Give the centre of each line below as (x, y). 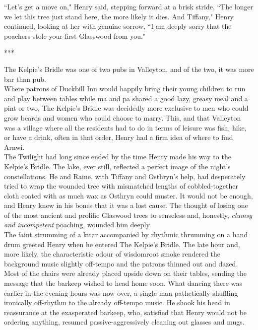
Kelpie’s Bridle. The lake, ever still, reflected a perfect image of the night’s (117, 166)
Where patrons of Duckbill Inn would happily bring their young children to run (125, 89)
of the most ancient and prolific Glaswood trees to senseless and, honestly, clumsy (128, 215)
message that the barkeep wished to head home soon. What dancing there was (123, 283)
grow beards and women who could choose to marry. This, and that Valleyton (123, 117)
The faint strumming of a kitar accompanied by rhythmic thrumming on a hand (126, 234)
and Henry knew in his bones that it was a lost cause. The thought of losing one (126, 205)
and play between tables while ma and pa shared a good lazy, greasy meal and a (126, 98)
